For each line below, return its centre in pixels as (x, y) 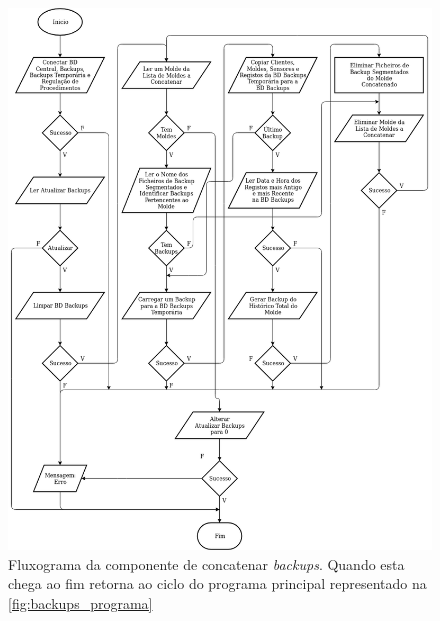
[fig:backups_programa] (80, 602)
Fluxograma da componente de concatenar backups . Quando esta (206, 563)
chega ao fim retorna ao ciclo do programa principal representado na (217, 583)
